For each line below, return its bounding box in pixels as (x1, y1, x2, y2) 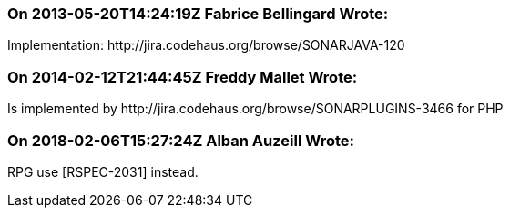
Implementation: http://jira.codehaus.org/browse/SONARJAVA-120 (7, 37, 405, 54)
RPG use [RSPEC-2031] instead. (7, 163, 199, 180)
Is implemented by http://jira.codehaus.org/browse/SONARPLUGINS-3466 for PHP (7, 101, 504, 117)
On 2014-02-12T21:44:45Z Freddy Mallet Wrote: (7, 67, 358, 86)
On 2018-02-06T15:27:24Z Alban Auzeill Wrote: (7, 131, 354, 150)
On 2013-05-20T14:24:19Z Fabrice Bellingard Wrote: (7, 5, 389, 23)
